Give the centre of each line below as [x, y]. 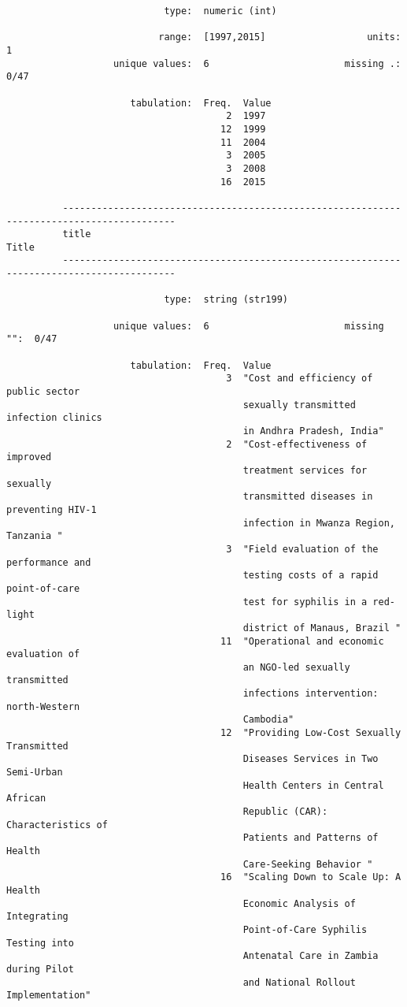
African [26, 799]
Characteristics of [57, 825]
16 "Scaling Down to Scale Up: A [311, 877]
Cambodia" [268, 720]
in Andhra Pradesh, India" [313, 431]
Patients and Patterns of [311, 838]
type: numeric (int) [220, 11]
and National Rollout [299, 982]
